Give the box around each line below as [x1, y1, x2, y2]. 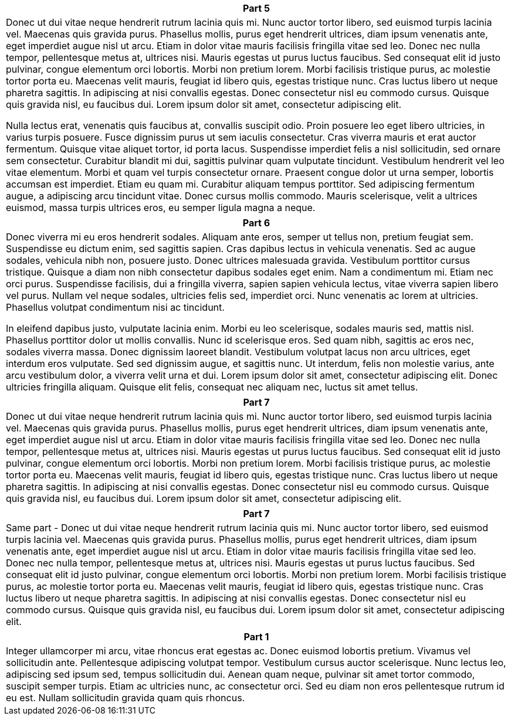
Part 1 [243, 631, 269, 643]
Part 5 [243, 2, 270, 14]
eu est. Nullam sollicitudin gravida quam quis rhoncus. [6, 692, 245, 704]
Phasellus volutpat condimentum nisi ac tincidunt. [6, 301, 225, 313]
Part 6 [242, 217, 270, 229]
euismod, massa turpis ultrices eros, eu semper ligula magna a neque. [6, 202, 316, 213]
